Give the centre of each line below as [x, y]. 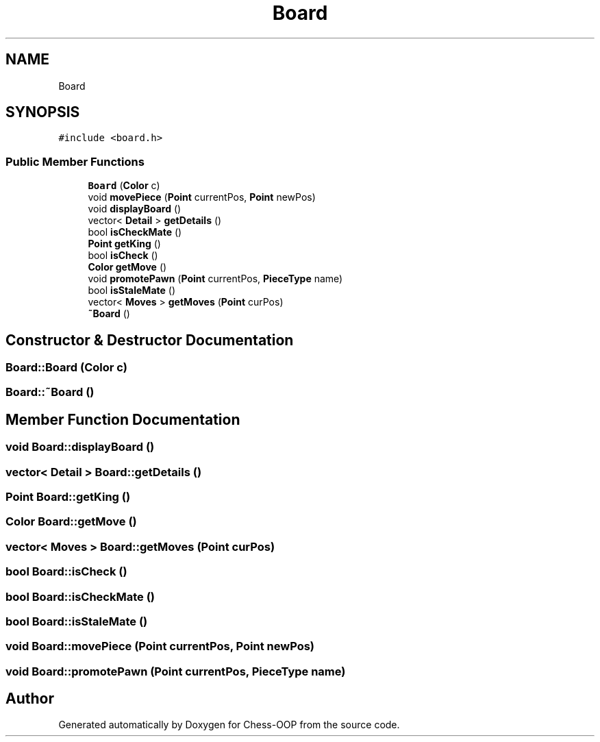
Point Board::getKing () [68, 497]
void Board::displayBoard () [80, 447]
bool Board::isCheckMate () [80, 596]
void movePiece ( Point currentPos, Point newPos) [202, 197]
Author [30, 699]
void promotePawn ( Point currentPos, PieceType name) [215, 279]
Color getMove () [127, 267]
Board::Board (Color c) [66, 368]
